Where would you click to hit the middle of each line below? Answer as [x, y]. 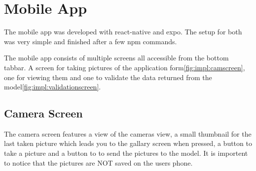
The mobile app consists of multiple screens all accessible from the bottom [116, 58]
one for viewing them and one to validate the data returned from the [108, 77]
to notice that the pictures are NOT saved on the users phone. [98, 162]
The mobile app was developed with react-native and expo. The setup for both [123, 32]
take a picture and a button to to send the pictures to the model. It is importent [126, 153]
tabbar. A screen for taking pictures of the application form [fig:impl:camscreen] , [125, 67]
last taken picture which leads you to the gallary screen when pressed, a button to [128, 143]
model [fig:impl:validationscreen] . [53, 87]
